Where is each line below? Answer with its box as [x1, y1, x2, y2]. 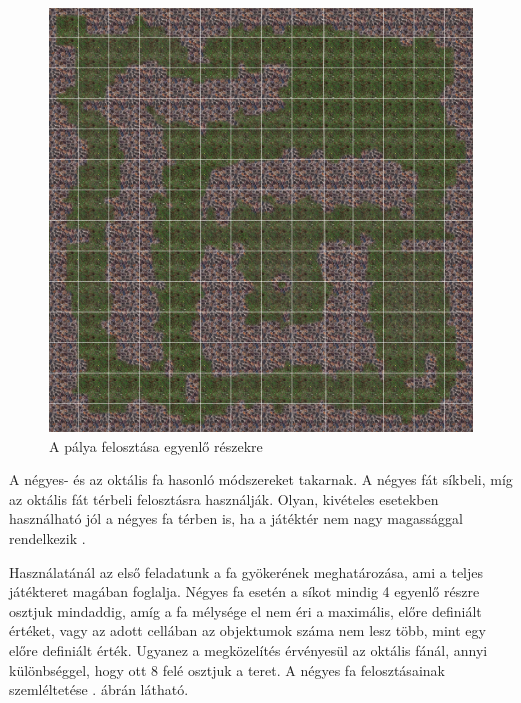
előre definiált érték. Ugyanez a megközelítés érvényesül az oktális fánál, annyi [9, 639, 488, 660]
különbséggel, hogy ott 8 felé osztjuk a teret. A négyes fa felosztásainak [9, 659, 445, 680]
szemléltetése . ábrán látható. [9, 679, 189, 700]
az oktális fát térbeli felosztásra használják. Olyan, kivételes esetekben [9, 488, 439, 509]
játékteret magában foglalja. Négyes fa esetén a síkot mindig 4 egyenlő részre [9, 581, 480, 602]
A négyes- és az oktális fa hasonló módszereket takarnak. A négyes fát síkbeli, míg [9, 469, 513, 490]
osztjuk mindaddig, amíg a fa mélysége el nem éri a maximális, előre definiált [9, 600, 482, 621]
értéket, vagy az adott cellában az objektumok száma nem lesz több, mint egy [9, 620, 486, 641]
